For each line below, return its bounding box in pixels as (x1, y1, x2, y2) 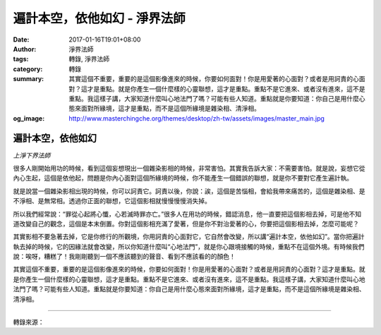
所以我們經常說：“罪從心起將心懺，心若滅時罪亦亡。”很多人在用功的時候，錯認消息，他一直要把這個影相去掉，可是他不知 (13, 209, 362, 218)
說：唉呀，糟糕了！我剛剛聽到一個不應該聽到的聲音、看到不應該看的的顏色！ (13, 252, 236, 261)
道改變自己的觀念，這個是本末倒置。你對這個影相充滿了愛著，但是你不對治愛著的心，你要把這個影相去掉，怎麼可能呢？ (13, 219, 359, 228)
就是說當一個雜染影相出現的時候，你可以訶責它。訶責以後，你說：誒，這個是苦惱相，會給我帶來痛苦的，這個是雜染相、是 (13, 187, 365, 195)
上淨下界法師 (13, 151, 51, 159)
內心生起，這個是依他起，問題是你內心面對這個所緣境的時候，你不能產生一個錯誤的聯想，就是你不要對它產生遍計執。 (13, 173, 353, 183)
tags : (13, 55, 29, 63)
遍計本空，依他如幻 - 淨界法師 (13, 11, 186, 26)
